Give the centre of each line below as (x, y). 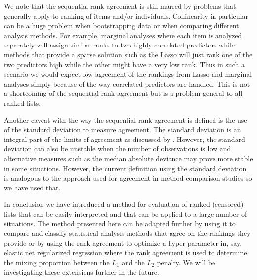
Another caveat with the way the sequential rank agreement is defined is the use (126, 119)
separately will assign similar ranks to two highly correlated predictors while (120, 45)
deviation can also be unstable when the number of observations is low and (118, 149)
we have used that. (32, 187)
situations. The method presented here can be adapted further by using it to (120, 223)
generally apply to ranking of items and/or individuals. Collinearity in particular (126, 16)
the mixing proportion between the (57, 262)
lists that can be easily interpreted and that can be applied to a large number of (126, 213)
